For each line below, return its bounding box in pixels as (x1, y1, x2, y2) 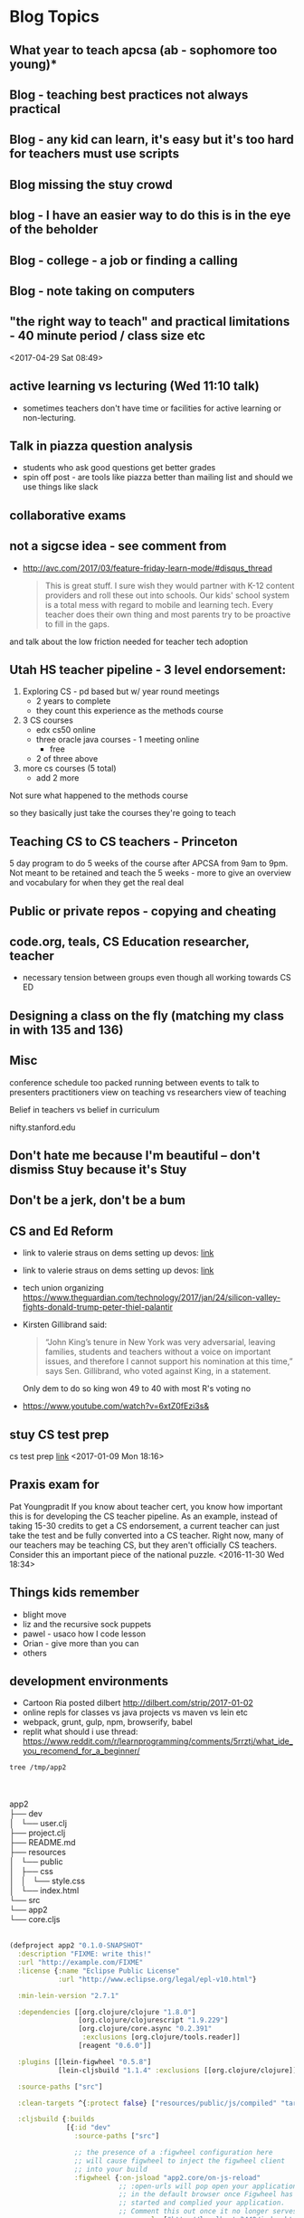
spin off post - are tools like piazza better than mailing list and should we (22, 472, 294, 483)
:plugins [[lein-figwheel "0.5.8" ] (17, 2057, 152, 2066)
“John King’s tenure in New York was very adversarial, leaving (44, 1337, 276, 1348)
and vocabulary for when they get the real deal (9, 877, 184, 888)
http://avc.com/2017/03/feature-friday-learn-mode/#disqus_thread (22, 563, 273, 573)
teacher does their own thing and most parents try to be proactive (44, 609, 291, 620)
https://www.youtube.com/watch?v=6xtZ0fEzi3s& (22, 1400, 210, 1412)
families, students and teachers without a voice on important (44, 1346, 271, 1358)
